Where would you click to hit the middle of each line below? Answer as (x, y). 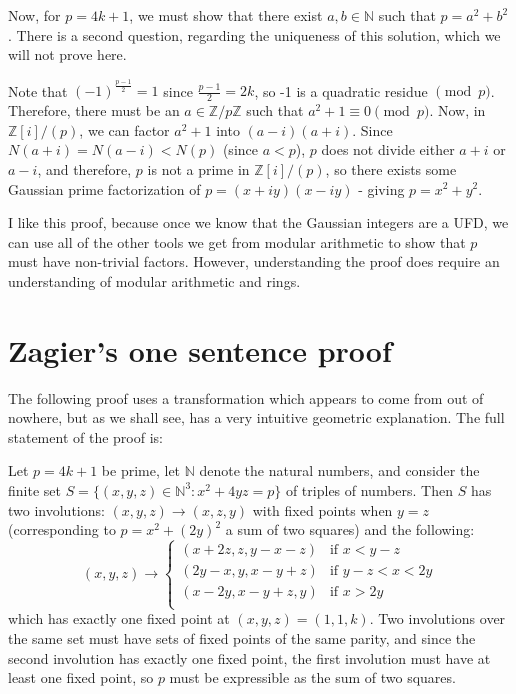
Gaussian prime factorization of (104, 188)
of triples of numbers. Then (369, 489)
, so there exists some (391, 168)
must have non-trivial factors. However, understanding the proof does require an (254, 261)
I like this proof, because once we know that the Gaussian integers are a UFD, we (258, 222)
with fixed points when (322, 509)
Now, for (34, 15)
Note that (38, 90)
